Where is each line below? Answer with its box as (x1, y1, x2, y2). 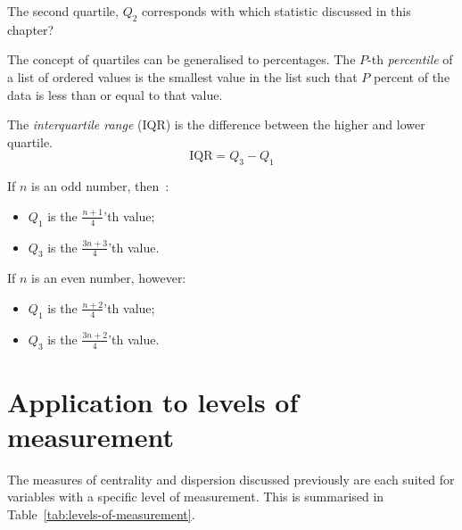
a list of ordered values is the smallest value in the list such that (7, 67, 358, 86)
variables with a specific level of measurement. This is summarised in (7, 487, 384, 506)
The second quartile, (7, 2, 119, 20)
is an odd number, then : (31, 177, 169, 195)
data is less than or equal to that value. (7, 85, 223, 104)
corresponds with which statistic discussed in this (142, 2, 411, 20)
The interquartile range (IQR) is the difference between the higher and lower (7, 115, 425, 134)
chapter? (7, 20, 54, 38)
